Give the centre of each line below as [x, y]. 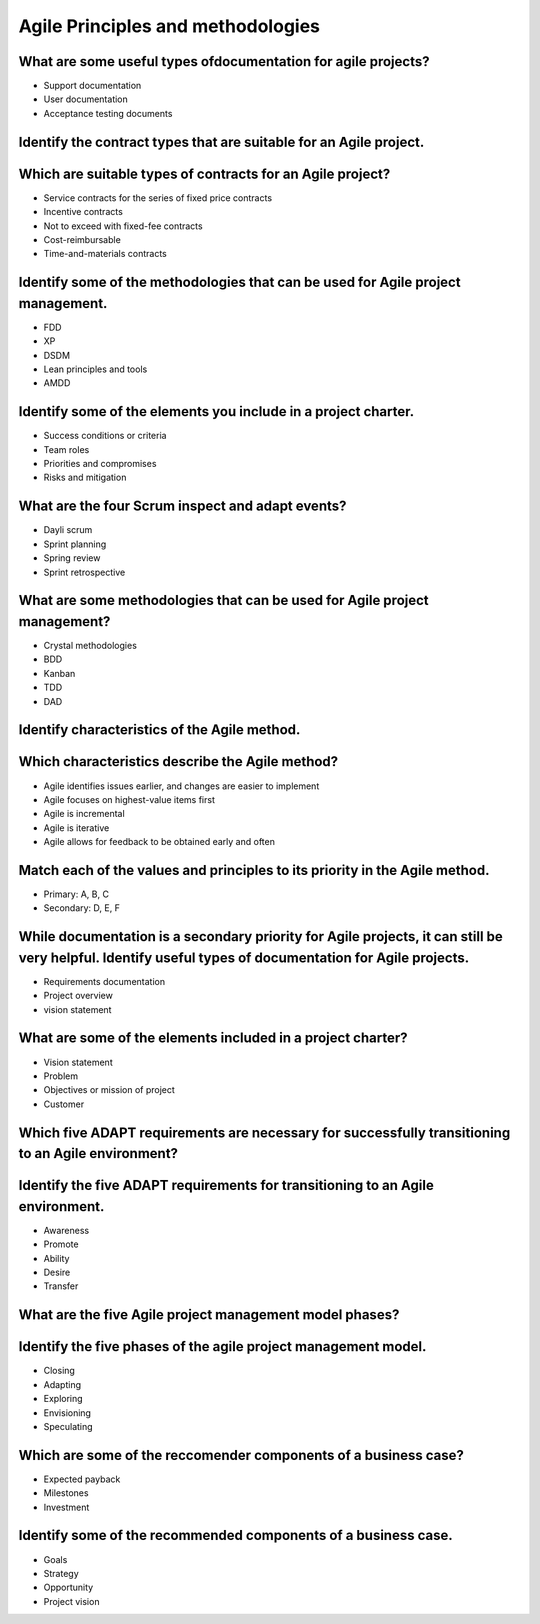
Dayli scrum [68, 530]
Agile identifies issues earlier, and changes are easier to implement [181, 786]
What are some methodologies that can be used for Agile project [223, 600]
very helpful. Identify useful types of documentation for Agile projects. [244, 957]
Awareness [66, 1230]
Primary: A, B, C [76, 894]
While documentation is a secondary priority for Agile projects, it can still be [261, 936]
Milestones [66, 1493]
